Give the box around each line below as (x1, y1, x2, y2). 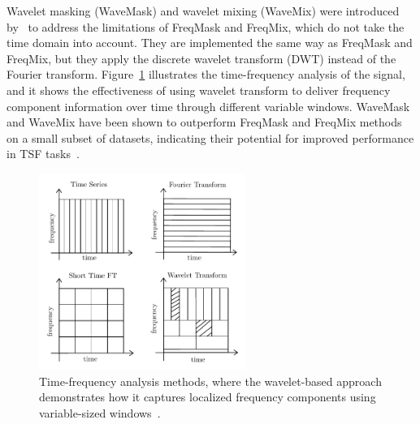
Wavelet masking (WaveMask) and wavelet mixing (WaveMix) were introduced (6, 2, 400, 19)
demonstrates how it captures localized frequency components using (39, 388, 376, 405)
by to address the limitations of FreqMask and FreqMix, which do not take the (6, 18, 405, 35)
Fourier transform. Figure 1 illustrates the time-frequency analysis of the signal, (6, 66, 405, 83)
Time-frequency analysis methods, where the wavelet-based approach (39, 372, 382, 389)
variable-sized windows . (39, 404, 161, 421)
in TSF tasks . (6, 145, 80, 162)
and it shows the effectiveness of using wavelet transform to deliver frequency (6, 81, 391, 98)
